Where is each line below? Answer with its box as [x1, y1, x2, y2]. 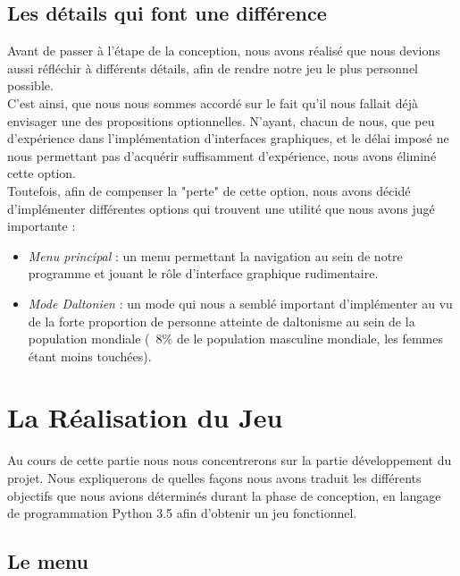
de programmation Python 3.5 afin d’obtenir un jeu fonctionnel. [7, 504, 357, 522]
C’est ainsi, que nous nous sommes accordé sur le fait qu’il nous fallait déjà [7, 93, 418, 112]
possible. [7, 76, 54, 95]
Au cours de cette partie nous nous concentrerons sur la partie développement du [7, 451, 452, 470]
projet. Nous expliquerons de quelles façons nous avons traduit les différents [7, 469, 422, 487]
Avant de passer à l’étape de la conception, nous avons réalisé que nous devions [7, 41, 440, 60]
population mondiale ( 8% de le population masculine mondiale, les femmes [28, 329, 443, 348]
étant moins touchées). [28, 346, 152, 365]
